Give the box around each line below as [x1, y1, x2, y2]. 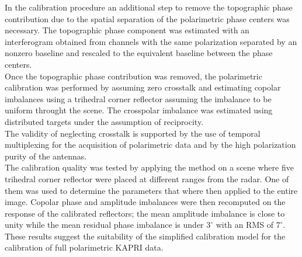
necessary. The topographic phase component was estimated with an [5, 24, 249, 36]
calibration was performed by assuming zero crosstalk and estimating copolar [5, 81, 281, 93]
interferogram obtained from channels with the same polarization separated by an [5, 35, 297, 47]
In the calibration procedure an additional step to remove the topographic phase [5, 1, 293, 13]
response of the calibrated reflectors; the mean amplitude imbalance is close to [5, 207, 285, 219]
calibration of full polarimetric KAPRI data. [5, 241, 164, 253]
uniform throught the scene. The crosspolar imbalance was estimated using [5, 104, 273, 116]
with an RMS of [216, 218, 273, 231]
